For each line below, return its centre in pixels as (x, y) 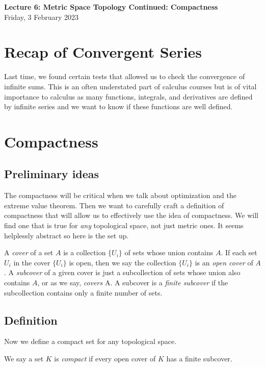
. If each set (239, 252)
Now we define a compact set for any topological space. (90, 341)
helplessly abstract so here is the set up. (67, 235)
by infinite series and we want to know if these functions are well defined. (118, 106)
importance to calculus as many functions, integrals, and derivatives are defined (128, 96)
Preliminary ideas (52, 174)
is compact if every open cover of (105, 358)
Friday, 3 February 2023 (41, 17)
